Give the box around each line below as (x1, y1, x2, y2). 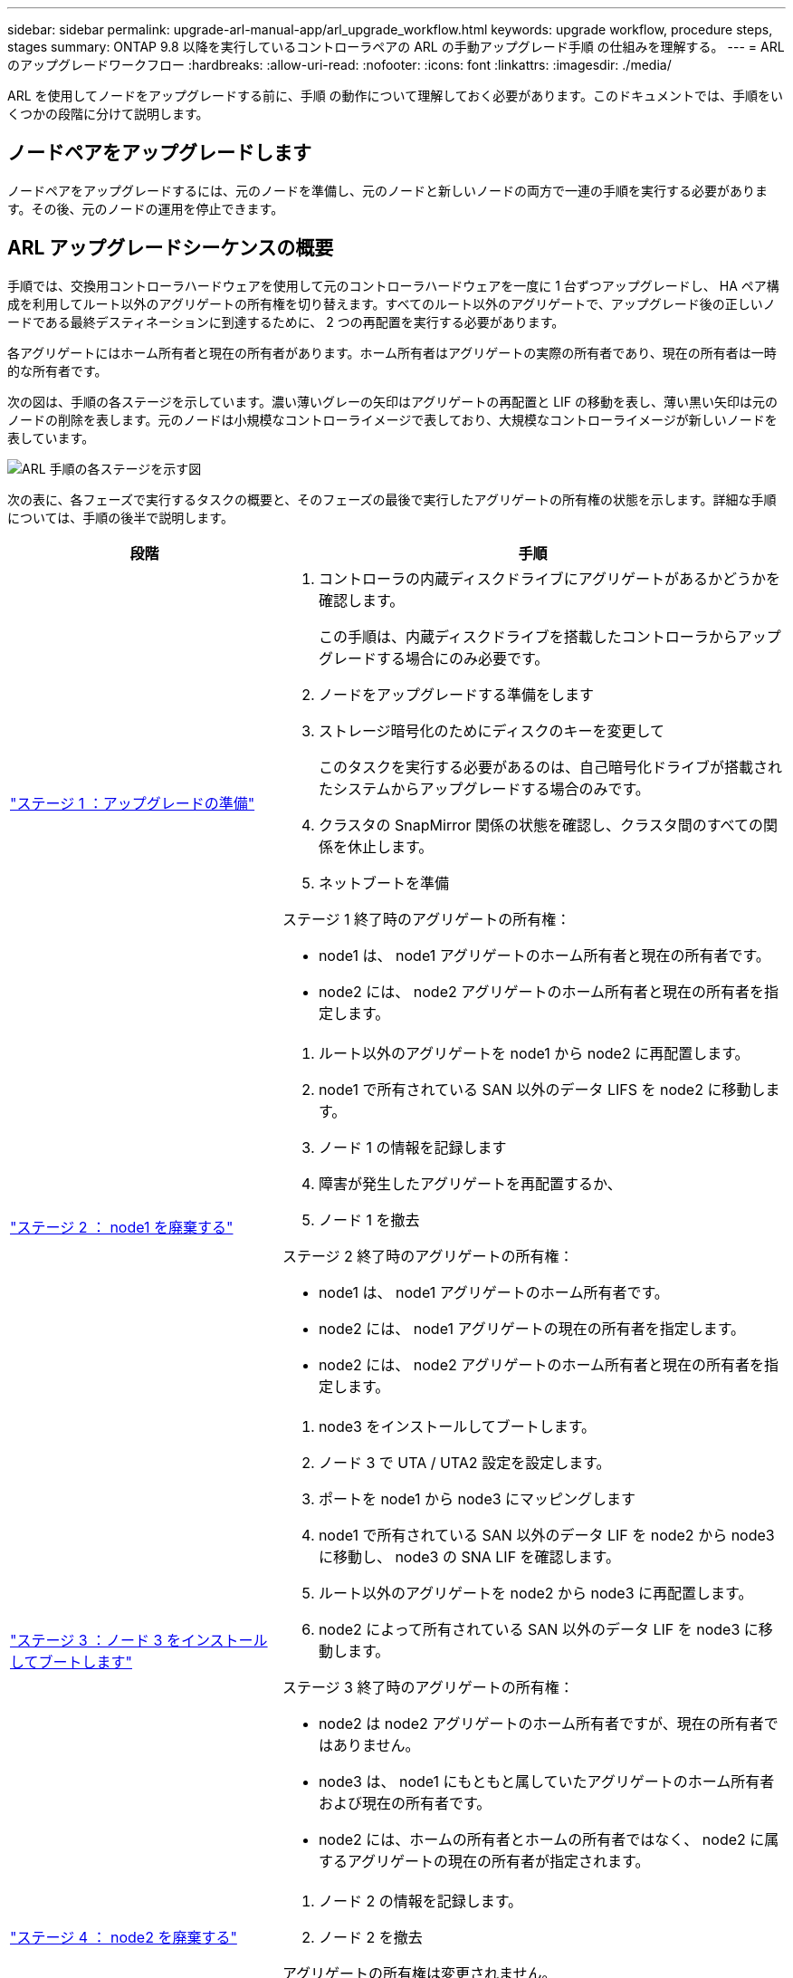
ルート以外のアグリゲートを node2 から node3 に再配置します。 (318, 1583, 753, 1602)
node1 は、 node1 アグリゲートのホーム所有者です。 (318, 1282, 669, 1301)
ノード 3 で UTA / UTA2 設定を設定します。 (318, 1453, 611, 1472)
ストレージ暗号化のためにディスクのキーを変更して (318, 721, 664, 740)
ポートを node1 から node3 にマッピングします (318, 1489, 636, 1508)
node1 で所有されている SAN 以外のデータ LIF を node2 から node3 (318, 1525, 775, 1544)
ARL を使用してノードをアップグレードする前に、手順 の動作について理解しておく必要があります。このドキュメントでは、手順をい (7, 88, 783, 103)
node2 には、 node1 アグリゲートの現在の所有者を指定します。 (318, 1319, 746, 1338)
